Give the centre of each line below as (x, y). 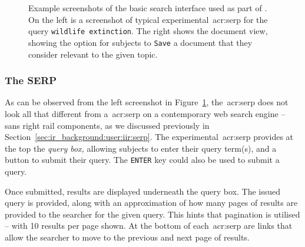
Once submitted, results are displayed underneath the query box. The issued (143, 191)
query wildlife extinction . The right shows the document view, (148, 31)
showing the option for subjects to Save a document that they (140, 42)
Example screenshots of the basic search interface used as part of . (148, 8)
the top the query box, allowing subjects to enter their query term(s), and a (141, 148)
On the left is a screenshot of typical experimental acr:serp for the (148, 19)
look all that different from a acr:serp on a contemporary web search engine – (145, 113)
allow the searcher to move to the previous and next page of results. (127, 237)
